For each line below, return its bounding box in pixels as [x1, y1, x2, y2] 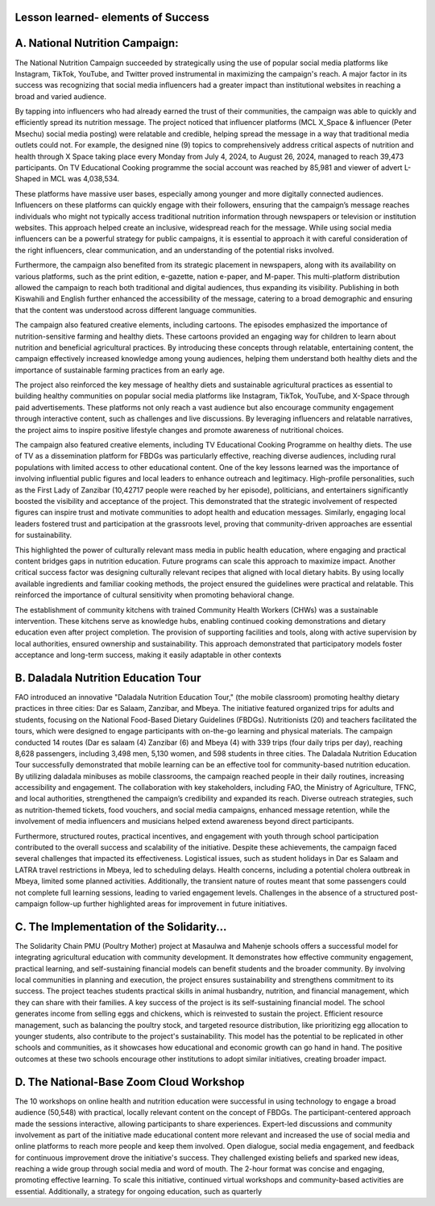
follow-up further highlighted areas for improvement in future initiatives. [49, 899, 288, 909]
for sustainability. [14, 530, 72, 540]
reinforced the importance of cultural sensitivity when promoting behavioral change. [14, 590, 295, 600]
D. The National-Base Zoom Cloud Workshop [14, 1075, 245, 1088]
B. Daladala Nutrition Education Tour [14, 671, 201, 684]
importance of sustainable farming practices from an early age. [14, 365, 226, 375]
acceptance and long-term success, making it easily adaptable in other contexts [14, 650, 282, 660]
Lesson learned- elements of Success [14, 10, 209, 24]
